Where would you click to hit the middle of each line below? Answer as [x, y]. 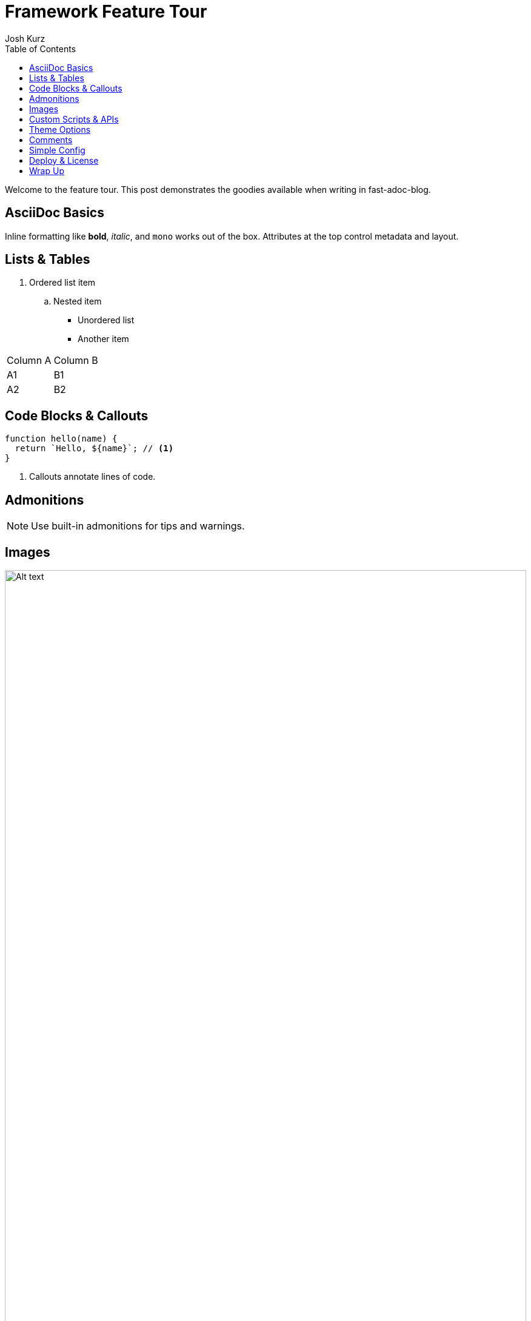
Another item [103, 339]
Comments [51, 139]
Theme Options [60, 129]
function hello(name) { [61, 439]
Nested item [78, 301]
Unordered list [106, 320]
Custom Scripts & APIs [74, 119]
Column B [76, 361]
